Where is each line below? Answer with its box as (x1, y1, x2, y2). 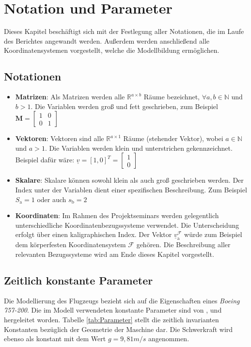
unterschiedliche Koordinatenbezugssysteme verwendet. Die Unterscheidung (15, 220, 239, 230)
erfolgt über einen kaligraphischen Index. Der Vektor (15, 229, 172, 239)
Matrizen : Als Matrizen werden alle (15, 92, 125, 102)
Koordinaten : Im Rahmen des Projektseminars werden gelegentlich (15, 210, 219, 221)
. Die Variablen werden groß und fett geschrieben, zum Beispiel (31, 101, 218, 111)
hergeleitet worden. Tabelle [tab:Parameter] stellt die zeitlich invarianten (4, 315, 219, 325)
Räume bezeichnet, (143, 92, 200, 102)
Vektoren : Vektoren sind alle (15, 133, 104, 143)
